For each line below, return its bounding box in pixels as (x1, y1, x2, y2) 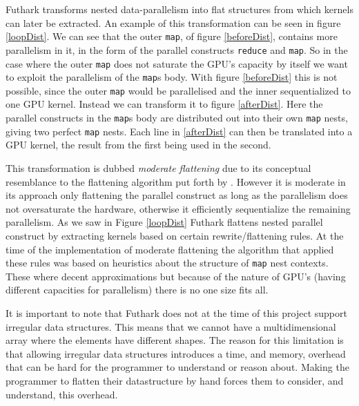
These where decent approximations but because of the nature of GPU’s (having (6, 269, 346, 283)
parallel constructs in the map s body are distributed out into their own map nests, (6, 110, 348, 125)
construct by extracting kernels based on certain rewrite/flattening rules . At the (6, 228, 344, 242)
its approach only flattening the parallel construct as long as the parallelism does (6, 188, 348, 202)
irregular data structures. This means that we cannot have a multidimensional (6, 319, 336, 333)
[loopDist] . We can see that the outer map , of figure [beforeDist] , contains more (6, 29, 338, 43)
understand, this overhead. (6, 387, 118, 401)
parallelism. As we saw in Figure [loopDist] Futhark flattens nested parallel (6, 215, 323, 229)
